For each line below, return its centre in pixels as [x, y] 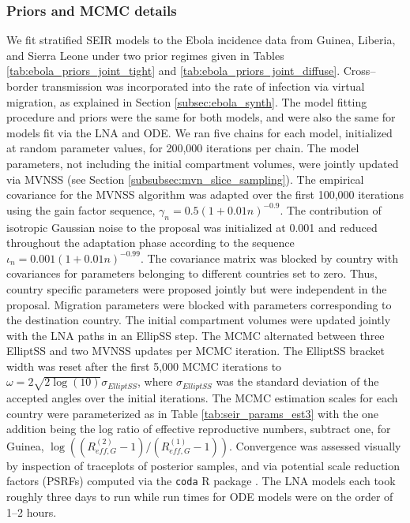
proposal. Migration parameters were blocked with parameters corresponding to [199, 304]
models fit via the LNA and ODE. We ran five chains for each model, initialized [199, 132]
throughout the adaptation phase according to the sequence [150, 243]
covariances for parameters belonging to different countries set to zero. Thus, [192, 273]
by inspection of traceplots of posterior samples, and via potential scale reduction [203, 465]
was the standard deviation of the [297, 381]
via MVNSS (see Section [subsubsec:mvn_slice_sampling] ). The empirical [185, 179]
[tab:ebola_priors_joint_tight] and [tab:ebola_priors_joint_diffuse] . [173, 71]
